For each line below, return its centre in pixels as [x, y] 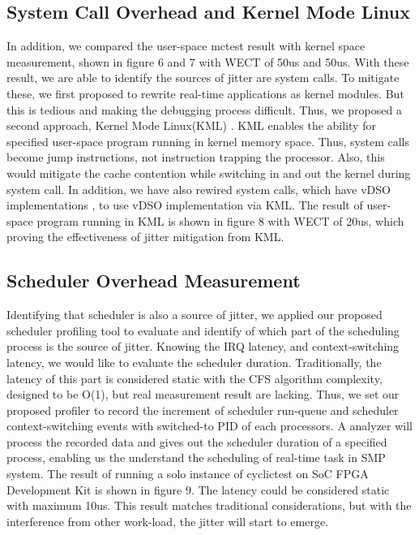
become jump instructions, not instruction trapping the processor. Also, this [196, 157]
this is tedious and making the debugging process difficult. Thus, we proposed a [204, 109]
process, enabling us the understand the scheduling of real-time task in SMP [196, 457]
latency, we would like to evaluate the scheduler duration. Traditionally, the [194, 362]
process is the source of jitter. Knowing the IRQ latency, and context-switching [203, 346]
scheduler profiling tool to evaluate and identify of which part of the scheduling [203, 330]
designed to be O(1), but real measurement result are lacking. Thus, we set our [203, 394]
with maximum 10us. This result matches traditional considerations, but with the [209, 505]
